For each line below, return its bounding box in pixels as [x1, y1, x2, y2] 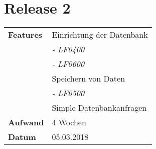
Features [8, 29, 43, 41]
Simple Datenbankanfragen [52, 102, 147, 114]
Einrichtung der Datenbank [52, 29, 148, 41]
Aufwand [8, 116, 44, 128]
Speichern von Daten [52, 72, 125, 85]
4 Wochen [52, 116, 86, 128]
